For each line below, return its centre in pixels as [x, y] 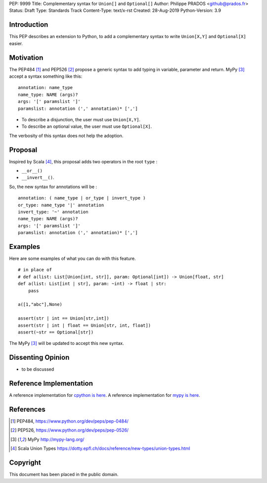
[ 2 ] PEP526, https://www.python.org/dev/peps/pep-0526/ [69, 430]
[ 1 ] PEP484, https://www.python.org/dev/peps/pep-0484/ [69, 421]
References [27, 409]
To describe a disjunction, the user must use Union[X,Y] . [81, 119]
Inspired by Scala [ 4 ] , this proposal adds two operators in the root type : [83, 161]
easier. [16, 43]
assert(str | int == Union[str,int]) [64, 318]
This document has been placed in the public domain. [64, 475]
